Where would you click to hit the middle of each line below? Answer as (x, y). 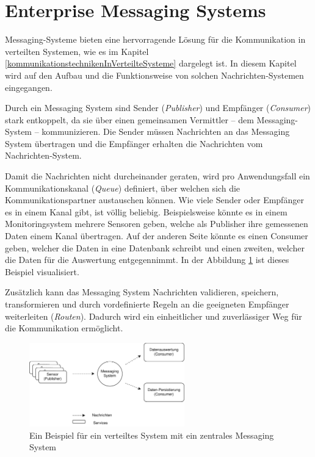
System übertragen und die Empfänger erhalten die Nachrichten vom (134, 143)
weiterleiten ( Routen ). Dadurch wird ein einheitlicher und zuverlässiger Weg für (154, 316)
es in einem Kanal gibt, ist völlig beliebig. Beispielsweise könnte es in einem (146, 211)
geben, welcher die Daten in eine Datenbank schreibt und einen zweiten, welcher (155, 247)
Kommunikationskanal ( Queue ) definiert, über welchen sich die (123, 188)
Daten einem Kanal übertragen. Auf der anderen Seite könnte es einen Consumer (157, 236)
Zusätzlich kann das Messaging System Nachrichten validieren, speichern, (142, 292)
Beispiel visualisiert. (42, 271)
